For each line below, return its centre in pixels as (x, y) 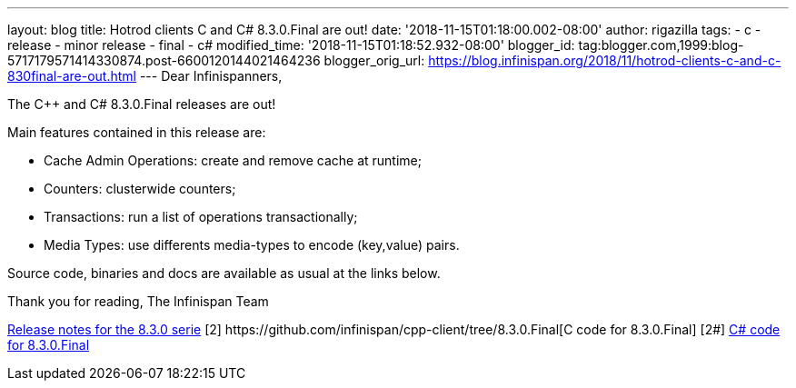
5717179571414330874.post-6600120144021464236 (164, 60)
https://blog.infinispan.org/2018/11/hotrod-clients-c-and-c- (605, 60)
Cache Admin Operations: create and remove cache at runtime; (233, 160)
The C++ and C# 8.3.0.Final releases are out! (142, 104)
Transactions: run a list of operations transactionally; (201, 217)
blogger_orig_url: (374, 60)
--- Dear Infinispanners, (211, 76)
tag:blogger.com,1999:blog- (661, 45)
